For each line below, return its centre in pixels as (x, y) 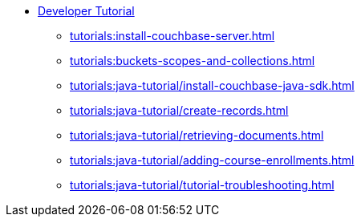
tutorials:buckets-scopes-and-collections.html (193, 61)
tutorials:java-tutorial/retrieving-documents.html (197, 135)
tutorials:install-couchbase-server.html (172, 36)
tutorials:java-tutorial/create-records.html (179, 110)
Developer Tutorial (86, 11)
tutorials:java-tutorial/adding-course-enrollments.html (212, 160)
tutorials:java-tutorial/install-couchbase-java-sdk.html (212, 85)
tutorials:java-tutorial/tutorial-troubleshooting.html (202, 185)
